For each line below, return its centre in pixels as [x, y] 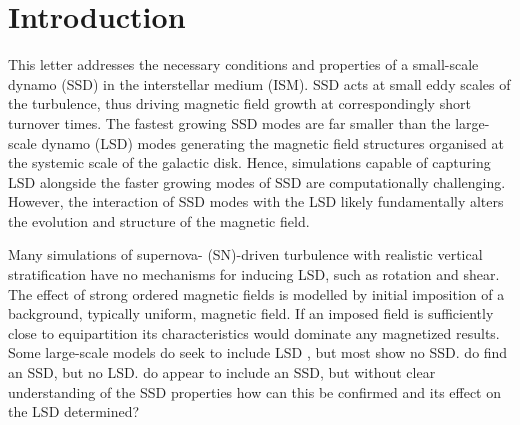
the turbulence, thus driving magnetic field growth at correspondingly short [239, 103]
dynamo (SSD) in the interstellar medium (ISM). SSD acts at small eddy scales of [259, 83]
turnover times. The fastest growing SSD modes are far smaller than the [229, 122]
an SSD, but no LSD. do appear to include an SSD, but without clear [222, 372]
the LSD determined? [74, 411]
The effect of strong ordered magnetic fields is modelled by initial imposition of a [256, 293]
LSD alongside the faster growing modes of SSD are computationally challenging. [257, 181]
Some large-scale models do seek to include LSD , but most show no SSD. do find [258, 352]
